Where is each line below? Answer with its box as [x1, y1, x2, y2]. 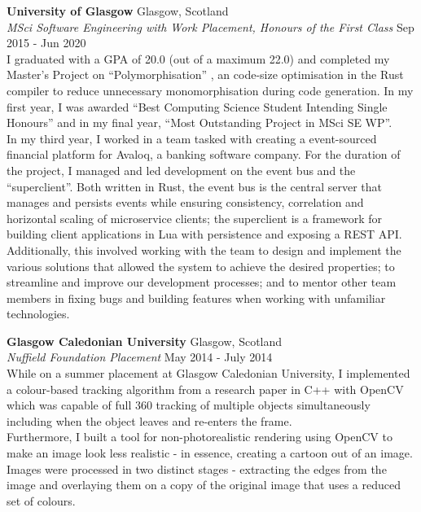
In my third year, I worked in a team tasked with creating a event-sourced [7, 129, 377, 147]
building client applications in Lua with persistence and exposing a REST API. [7, 225, 402, 243]
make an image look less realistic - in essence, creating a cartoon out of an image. [7, 444, 413, 462]
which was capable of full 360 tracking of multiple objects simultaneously [7, 396, 371, 414]
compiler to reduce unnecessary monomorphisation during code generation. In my [7, 81, 414, 98]
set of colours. [7, 492, 76, 509]
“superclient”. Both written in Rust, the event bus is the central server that [7, 177, 382, 195]
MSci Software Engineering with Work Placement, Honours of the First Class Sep [7, 18, 414, 35]
